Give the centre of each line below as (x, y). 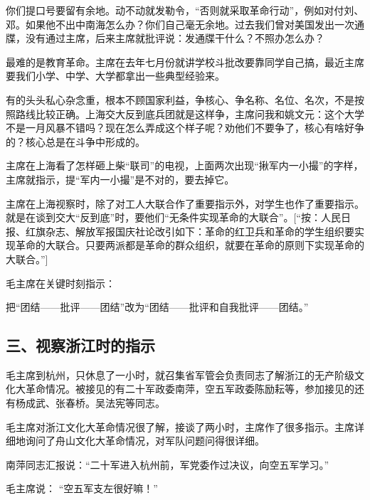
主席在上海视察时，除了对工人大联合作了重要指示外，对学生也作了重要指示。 (185, 203)
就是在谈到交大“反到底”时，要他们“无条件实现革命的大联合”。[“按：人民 (173, 217)
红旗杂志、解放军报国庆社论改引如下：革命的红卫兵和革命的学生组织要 (190, 231)
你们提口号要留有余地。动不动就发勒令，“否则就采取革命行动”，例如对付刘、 (185, 10)
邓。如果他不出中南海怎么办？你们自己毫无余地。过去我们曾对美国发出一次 (180, 24)
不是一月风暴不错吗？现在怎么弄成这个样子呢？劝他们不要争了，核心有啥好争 (185, 128)
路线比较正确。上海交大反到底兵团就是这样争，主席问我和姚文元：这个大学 (190, 113)
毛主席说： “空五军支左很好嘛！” (82, 488)
